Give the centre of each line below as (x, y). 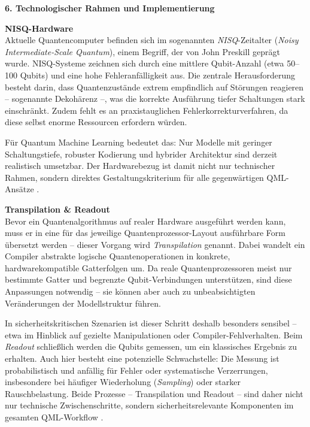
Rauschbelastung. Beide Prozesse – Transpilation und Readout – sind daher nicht (154, 393)
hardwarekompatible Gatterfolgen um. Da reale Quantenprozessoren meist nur (148, 267)
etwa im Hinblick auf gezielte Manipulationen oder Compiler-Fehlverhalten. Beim (154, 334)
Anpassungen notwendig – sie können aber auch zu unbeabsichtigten (130, 291)
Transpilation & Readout (57, 209)
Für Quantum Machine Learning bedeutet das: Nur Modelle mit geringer (139, 142)
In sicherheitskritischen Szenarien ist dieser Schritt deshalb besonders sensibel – (151, 323)
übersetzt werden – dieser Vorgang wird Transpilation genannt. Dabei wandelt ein (155, 244)
